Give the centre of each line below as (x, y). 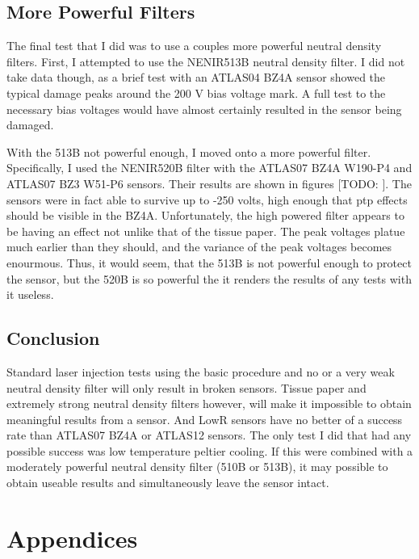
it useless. (30, 294)
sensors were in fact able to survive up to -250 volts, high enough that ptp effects (207, 199)
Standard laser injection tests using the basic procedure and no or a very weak (201, 371)
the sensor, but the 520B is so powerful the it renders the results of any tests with (209, 278)
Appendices (72, 538)
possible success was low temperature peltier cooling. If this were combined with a (210, 450)
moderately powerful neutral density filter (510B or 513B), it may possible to (197, 467)
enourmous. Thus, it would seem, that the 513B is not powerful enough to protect (209, 262)
